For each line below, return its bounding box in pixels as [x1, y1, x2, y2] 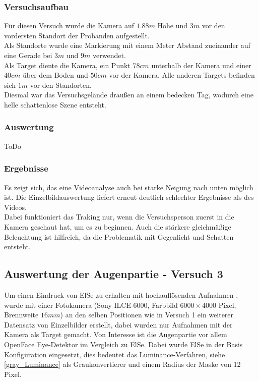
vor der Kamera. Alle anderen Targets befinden [109, 70, 255, 80]
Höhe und [157, 20, 188, 31]
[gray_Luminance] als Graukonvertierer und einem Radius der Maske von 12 [4, 359, 241, 369]
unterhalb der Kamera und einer [151, 60, 251, 70]
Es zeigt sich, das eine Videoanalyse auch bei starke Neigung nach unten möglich [4, 182, 253, 192]
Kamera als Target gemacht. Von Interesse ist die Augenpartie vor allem [4, 329, 227, 340]
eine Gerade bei [4, 50, 52, 60]
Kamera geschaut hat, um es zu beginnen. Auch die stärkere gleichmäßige [4, 221, 231, 232]
